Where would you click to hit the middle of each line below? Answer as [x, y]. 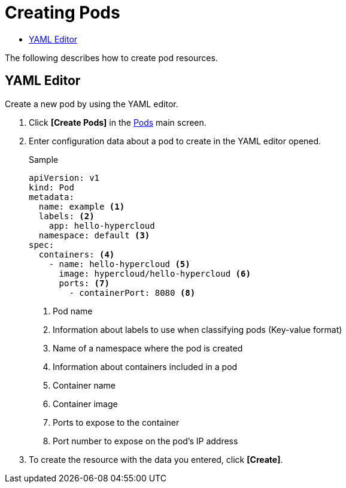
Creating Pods [63, 13]
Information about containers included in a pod [145, 366]
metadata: [51, 197]
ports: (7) [84, 283]
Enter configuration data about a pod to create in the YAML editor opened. [175, 141]
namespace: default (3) [94, 235]
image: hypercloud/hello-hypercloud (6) [155, 273]
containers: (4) [77, 254]
